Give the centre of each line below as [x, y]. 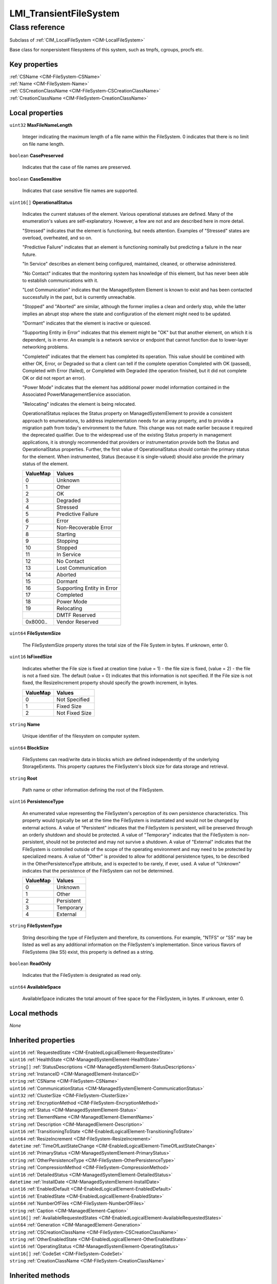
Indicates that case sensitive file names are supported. [80, 191]
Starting [66, 534]
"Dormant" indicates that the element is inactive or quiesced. [87, 323]
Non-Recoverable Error [85, 527]
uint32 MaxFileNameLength [41, 125]
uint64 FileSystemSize [35, 633]
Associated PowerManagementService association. [77, 394]
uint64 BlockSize [29, 748]
